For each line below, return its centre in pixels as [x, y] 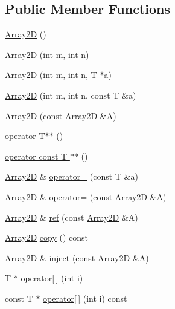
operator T [25, 136]
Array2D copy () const [47, 237]
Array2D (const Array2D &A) [61, 115]
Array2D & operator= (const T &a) [72, 176]
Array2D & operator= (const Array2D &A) [86, 196]
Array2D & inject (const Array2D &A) [77, 257]
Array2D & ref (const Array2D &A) [72, 217]
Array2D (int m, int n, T [51, 75]
